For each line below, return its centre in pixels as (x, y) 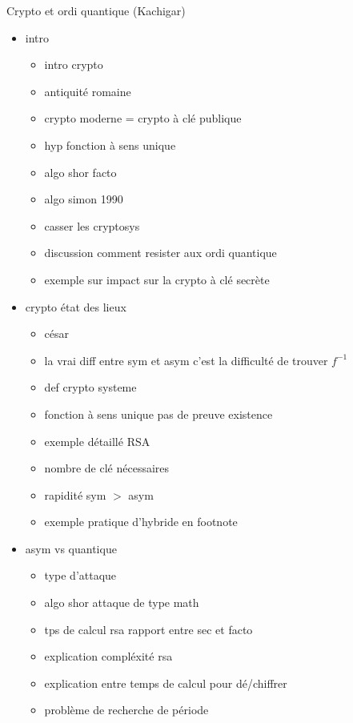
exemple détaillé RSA (97, 441)
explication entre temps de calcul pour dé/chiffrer (166, 683)
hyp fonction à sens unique (110, 145)
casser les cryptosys (92, 225)
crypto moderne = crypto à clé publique (143, 118)
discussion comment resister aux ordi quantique (160, 253)
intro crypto (74, 64)
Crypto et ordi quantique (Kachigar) (96, 10)
